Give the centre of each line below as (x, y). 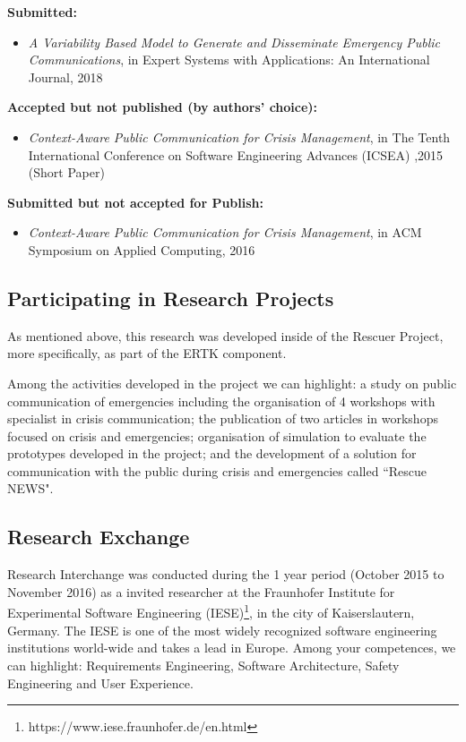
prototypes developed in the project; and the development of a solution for (212, 453)
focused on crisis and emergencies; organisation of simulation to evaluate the (217, 435)
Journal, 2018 (65, 77)
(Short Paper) (66, 172)
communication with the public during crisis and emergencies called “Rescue (217, 470)
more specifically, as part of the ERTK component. (147, 353)
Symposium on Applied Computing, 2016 (142, 249)
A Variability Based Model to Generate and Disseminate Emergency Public (234, 42)
